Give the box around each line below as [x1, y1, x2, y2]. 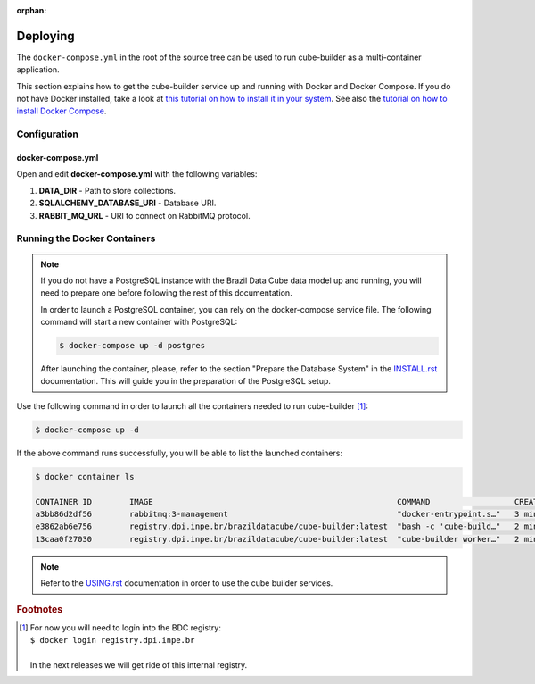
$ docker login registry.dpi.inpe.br [29, 635, 195, 646]
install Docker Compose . [16, 105, 107, 116]
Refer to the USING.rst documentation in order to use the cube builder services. [40, 578, 333, 588]
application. [16, 64, 60, 75]
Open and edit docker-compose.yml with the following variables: [16, 169, 258, 179]
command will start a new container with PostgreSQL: [40, 317, 238, 328]
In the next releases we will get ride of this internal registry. [29, 659, 248, 670]
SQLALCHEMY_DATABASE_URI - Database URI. [38, 197, 217, 209]
